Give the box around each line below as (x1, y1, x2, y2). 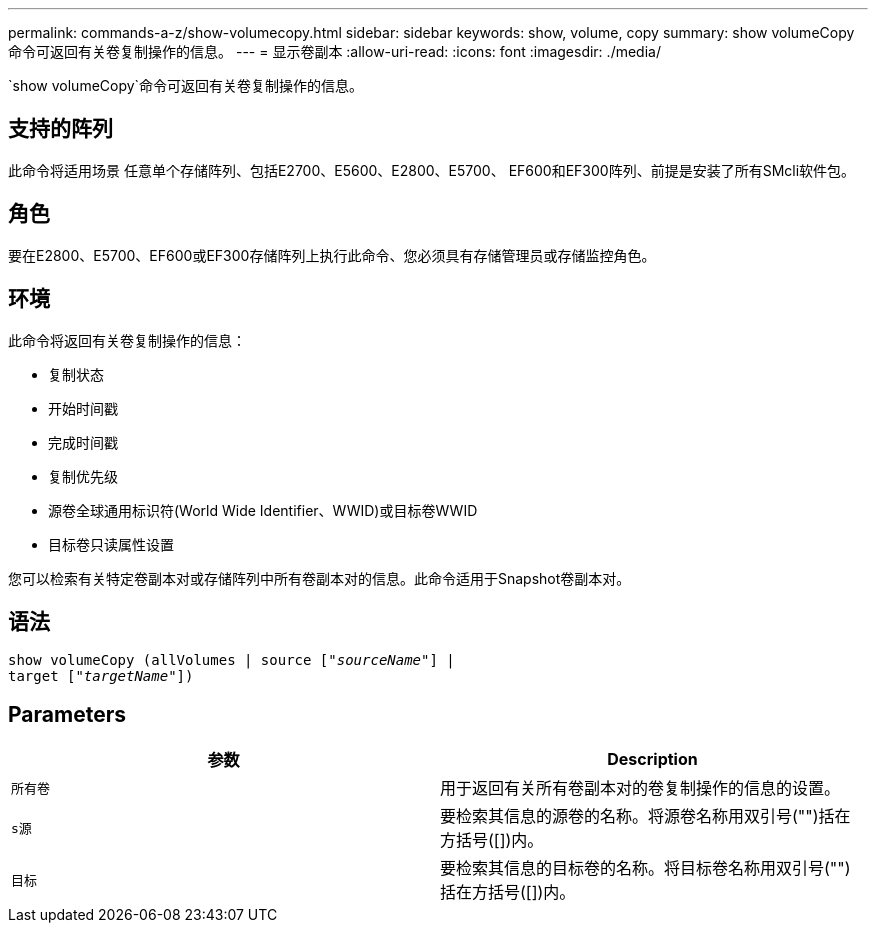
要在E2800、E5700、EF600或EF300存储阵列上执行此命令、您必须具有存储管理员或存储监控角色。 (8, 246, 656, 264)
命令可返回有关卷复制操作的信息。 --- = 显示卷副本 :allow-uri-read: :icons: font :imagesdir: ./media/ (8, 43, 661, 60)
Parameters (8, 701, 126, 727)
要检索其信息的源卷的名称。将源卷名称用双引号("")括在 (440, 806, 851, 827)
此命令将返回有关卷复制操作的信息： (8, 331, 246, 349)
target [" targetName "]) (8, 668, 194, 685)
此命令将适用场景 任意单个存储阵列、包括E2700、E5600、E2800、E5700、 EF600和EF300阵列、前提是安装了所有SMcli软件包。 (8, 161, 856, 179)
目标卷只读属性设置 (48, 535, 174, 553)
